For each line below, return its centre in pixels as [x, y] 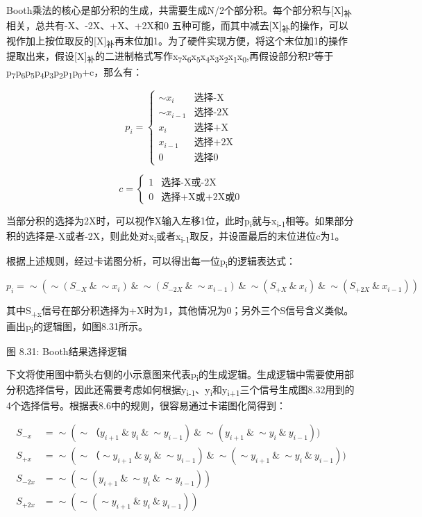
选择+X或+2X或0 [201, 197]
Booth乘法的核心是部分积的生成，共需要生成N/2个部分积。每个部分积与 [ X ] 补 [179, 11]
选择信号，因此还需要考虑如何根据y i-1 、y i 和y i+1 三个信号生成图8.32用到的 [190, 391]
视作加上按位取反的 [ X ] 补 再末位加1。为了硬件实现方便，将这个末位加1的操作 [177, 42]
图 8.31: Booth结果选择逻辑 [67, 351]
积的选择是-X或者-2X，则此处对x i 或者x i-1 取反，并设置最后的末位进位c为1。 [176, 237]
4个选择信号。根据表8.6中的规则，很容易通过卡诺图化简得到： [146, 405]
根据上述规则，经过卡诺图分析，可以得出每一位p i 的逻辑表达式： [151, 262]
